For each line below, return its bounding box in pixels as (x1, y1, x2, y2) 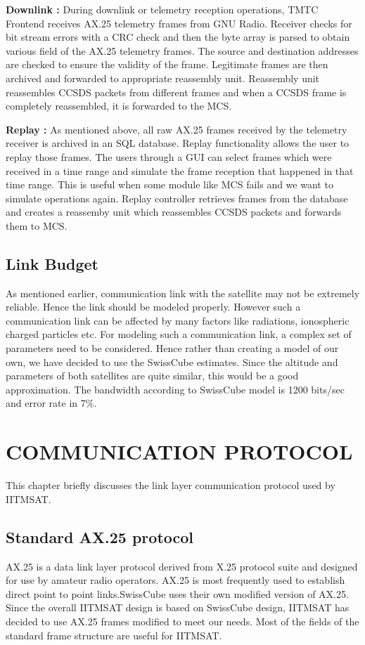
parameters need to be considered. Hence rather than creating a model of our (6, 341, 339, 356)
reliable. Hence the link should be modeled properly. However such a (6, 299, 301, 314)
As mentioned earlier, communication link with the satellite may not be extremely (6, 285, 360, 300)
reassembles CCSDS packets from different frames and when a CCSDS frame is (6, 84, 347, 99)
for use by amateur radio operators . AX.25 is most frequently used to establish (6, 573, 345, 587)
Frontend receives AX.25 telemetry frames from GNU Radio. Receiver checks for (6, 15, 352, 30)
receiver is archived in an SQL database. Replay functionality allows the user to (6, 136, 350, 150)
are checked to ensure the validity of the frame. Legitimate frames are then (6, 57, 328, 72)
